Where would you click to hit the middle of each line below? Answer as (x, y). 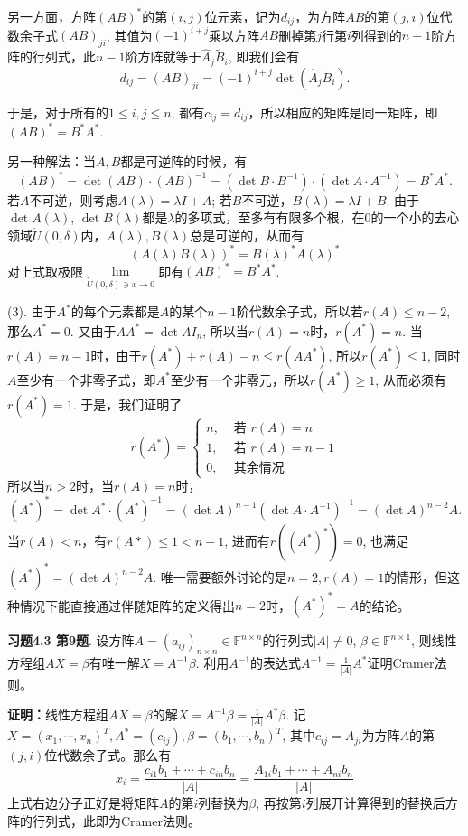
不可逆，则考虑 (74, 199)
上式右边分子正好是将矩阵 (83, 803)
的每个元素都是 (115, 311)
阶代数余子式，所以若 (300, 311)
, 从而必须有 (411, 379)
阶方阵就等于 (163, 56)
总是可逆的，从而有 (247, 235)
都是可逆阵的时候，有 (184, 161)
